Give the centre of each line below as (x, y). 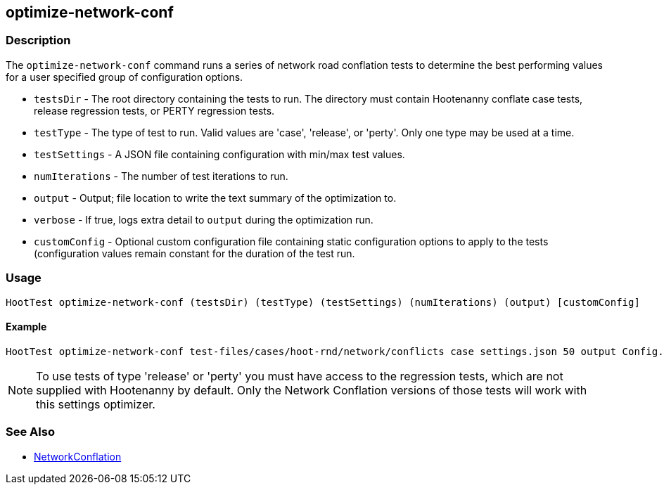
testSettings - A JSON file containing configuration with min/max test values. (219, 154)
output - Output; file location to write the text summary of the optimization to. (215, 198)
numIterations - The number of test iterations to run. (161, 176)
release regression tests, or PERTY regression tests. (154, 110)
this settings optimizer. (96, 404)
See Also (30, 432)
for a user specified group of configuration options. (124, 77)
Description (38, 40)
